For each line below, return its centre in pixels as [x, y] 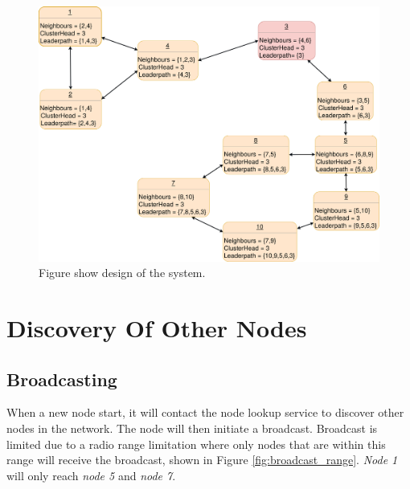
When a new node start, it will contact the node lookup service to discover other [205, 412]
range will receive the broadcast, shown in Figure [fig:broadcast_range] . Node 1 [202, 460]
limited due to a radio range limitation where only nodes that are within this [196, 444]
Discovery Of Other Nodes [157, 327]
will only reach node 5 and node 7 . [91, 475]
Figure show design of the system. [122, 273]
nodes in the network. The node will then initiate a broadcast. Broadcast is [192, 428]
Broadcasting [62, 379]
